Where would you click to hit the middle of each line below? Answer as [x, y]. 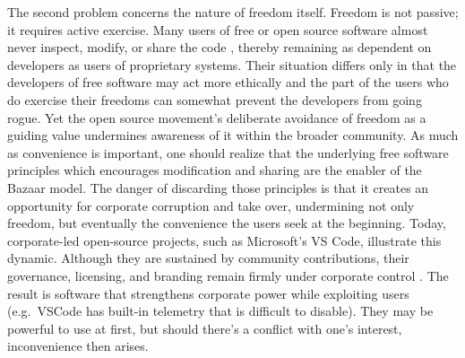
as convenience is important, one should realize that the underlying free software [228, 152]
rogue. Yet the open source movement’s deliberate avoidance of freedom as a [217, 117]
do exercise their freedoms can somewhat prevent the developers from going [215, 99]
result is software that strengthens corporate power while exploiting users [208, 293]
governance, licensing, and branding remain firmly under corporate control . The [228, 275]
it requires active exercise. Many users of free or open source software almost [218, 29]
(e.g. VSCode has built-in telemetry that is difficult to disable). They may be [220, 311]
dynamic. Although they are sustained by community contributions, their [208, 258]
